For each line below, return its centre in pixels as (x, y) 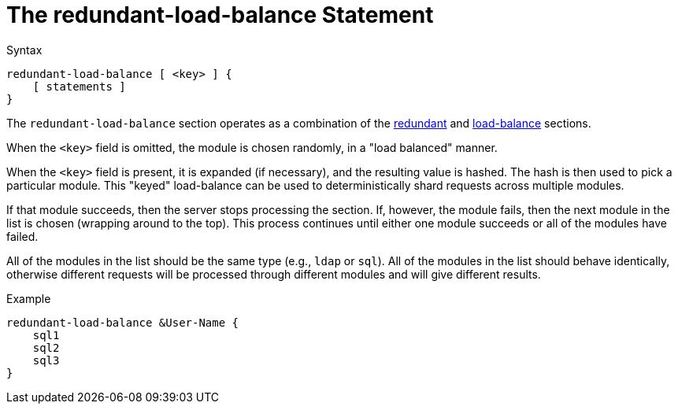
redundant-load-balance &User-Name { (123, 322)
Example (29, 298)
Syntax (24, 50)
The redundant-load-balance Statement (220, 15)
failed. (22, 236)
